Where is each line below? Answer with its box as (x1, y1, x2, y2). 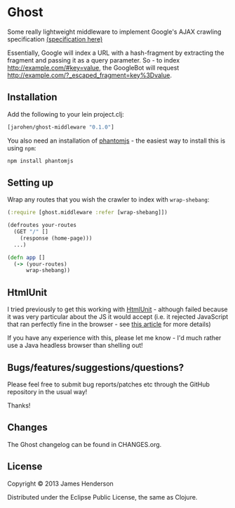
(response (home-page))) (20, 235, 93, 242)
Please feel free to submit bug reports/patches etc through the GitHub (7, 380, 210, 389)
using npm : (7, 143, 36, 152)
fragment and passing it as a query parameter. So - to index (7, 56, 180, 64)
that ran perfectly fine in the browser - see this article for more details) (7, 320, 212, 329)
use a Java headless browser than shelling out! (7, 341, 144, 350)
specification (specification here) (7, 34, 103, 43)
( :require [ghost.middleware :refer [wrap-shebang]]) (7, 209, 168, 216)
